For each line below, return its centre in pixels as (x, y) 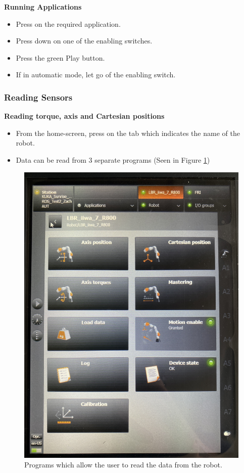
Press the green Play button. (60, 57)
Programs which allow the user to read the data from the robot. (123, 465)
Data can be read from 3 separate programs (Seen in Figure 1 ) (113, 159)
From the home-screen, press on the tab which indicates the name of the (128, 133)
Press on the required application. (68, 23)
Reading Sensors (38, 97)
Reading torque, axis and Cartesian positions (84, 116)
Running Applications (43, 7)
